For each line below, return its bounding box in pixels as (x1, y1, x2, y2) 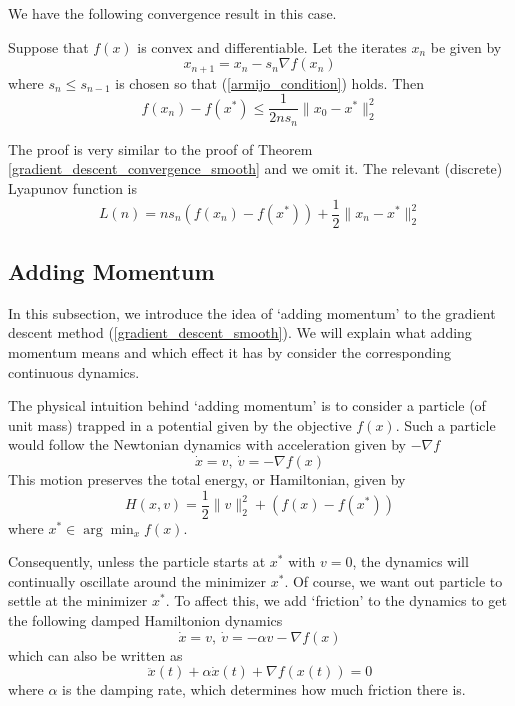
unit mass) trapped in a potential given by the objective (8, 414, 352, 435)
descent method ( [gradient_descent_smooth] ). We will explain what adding (8, 322, 472, 343)
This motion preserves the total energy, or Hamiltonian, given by (8, 468, 406, 489)
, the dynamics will (352, 551, 469, 572)
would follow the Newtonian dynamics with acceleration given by (8, 434, 406, 455)
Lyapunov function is (8, 177, 138, 198)
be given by (430, 36, 502, 57)
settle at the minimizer (8, 590, 148, 611)
